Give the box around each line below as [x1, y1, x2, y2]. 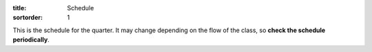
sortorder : [12, 14, 43, 22]
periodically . [12, 36, 50, 44]
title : [12, 4, 27, 12]
